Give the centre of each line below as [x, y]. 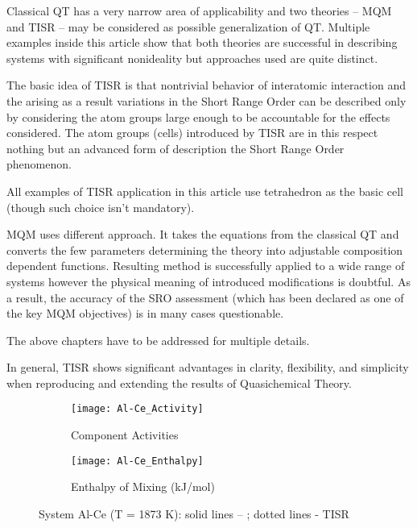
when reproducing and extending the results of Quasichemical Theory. [179, 382]
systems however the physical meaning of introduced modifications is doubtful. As [208, 281]
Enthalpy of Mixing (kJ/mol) [143, 486]
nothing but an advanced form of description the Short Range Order [175, 148]
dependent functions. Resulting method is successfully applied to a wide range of [206, 266]
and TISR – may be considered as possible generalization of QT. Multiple [188, 26]
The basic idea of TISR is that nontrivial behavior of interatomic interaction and [206, 85]
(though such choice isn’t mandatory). [101, 207]
